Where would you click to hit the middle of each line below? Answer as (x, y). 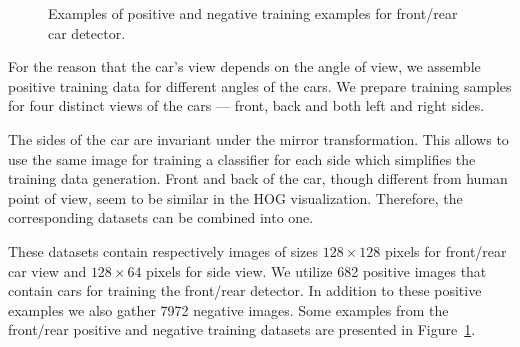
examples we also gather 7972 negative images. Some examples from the (228, 309)
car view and (47, 270)
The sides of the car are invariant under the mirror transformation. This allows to (258, 138)
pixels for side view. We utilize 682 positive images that (316, 270)
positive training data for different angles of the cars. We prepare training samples (260, 85)
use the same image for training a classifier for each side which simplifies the (242, 158)
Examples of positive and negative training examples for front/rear (253, 13)
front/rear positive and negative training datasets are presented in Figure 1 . (242, 329)
